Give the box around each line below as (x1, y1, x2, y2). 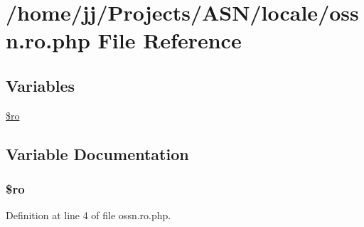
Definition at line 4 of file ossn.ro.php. (6, 208, 171, 223)
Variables (6, 74, 75, 96)
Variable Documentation (6, 142, 189, 164)
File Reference (97, 26, 242, 55)
